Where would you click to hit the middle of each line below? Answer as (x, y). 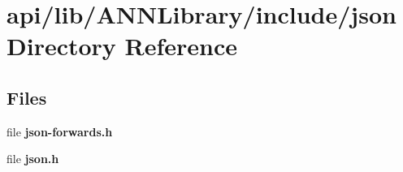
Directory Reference (122, 46)
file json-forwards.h (60, 131)
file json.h (33, 159)
